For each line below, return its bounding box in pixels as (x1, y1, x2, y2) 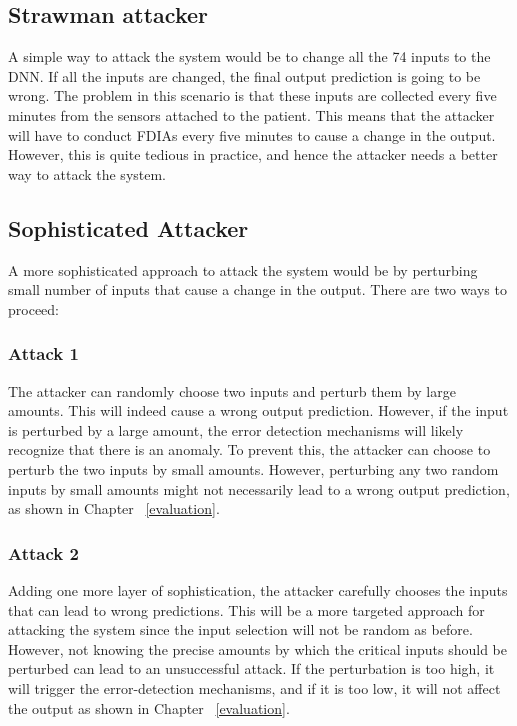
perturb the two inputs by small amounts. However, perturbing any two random (8, 458, 499, 479)
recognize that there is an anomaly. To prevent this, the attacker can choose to (8, 439, 491, 460)
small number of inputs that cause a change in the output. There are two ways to (8, 279, 507, 300)
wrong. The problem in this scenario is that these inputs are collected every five (8, 85, 497, 106)
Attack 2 (8, 540, 79, 565)
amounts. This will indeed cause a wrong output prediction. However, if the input (8, 400, 509, 421)
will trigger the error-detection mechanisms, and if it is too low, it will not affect (8, 677, 501, 698)
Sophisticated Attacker (8, 212, 249, 243)
